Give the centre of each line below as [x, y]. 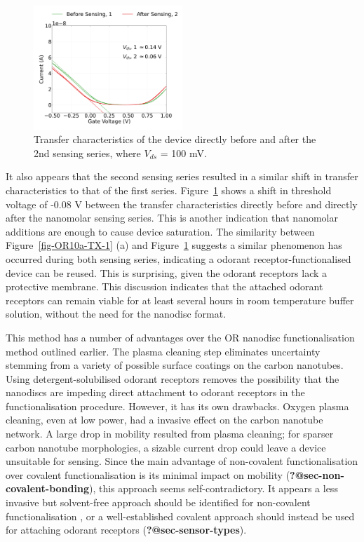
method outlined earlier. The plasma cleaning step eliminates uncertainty [163, 351]
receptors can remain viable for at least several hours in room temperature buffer [180, 300]
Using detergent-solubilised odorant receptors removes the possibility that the [173, 378]
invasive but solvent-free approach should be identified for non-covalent [158, 502]
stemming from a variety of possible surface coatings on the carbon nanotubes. [175, 365]
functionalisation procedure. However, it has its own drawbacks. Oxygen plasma [177, 406]
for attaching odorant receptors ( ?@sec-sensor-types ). [126, 530]
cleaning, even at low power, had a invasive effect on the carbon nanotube [164, 420]
